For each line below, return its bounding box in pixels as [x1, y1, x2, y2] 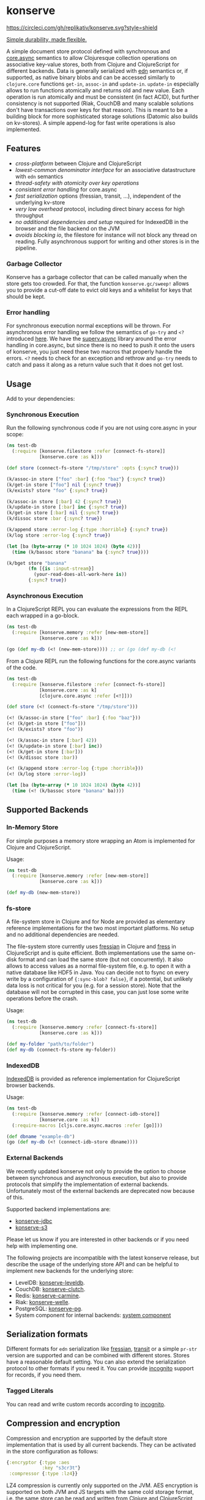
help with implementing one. [6, 1242, 78, 1249]
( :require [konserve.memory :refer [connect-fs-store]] [12, 1024, 157, 1031]
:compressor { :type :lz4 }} [9, 1471, 78, 1477]
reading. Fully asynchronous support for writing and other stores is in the [15, 237, 199, 245]
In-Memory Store [6, 823, 59, 832]
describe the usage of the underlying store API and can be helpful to [6, 1260, 179, 1267]
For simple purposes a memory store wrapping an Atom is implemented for [6, 837, 196, 845]
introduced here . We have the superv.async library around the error [6, 335, 177, 343]
